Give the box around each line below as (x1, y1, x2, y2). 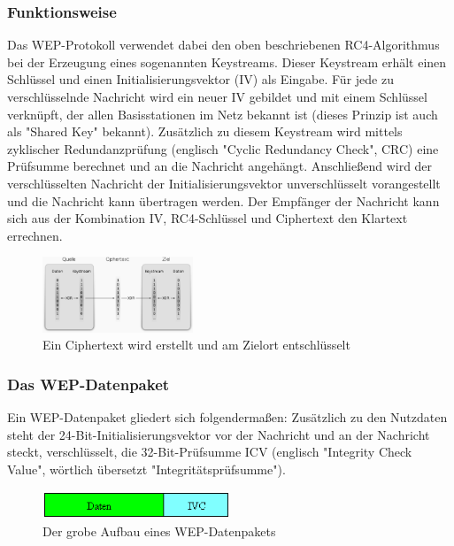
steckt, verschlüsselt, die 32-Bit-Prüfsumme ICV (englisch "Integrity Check (7, 442, 412, 461)
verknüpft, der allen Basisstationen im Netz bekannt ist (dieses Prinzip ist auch (7, 104, 438, 123)
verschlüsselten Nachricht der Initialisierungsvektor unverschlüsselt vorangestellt (7, 173, 441, 192)
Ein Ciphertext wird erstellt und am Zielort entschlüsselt (42, 335, 350, 354)
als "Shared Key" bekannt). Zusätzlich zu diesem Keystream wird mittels (7, 122, 403, 141)
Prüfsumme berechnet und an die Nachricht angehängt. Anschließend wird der (7, 157, 433, 175)
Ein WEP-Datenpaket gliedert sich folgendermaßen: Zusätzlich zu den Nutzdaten (7, 408, 448, 427)
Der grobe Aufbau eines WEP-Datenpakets (42, 521, 276, 540)
